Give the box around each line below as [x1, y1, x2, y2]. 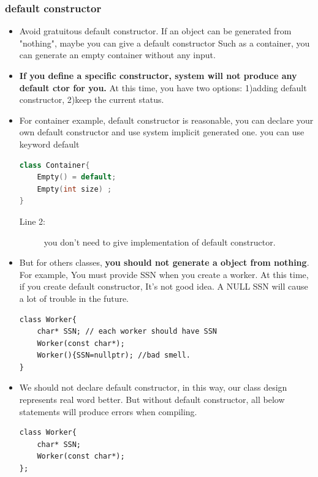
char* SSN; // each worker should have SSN [37, 327, 217, 336]
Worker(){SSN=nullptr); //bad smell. [37, 351, 191, 360]
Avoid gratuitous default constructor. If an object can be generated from [19, 24, 292, 37]
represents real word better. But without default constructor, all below [19, 393, 285, 406]
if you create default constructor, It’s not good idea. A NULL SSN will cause [19, 280, 308, 293]
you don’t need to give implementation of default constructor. [44, 235, 276, 248]
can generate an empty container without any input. [19, 48, 216, 61]
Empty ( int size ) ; [37, 184, 112, 193]
